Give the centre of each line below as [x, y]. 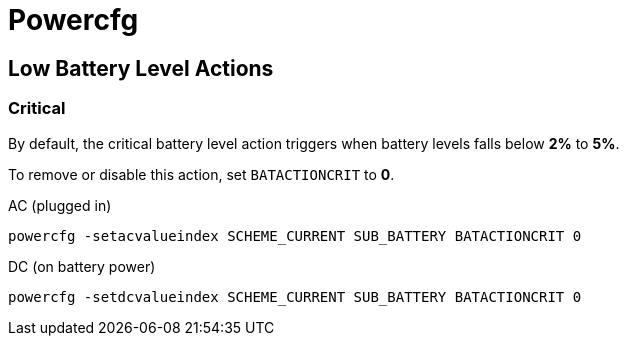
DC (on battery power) [82, 266]
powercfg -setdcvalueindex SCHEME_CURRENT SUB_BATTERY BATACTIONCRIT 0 [295, 296]
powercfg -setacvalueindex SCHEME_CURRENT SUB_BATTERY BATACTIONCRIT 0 [295, 235]
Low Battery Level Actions [141, 68]
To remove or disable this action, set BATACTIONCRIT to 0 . [201, 174]
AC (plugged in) [60, 205]
